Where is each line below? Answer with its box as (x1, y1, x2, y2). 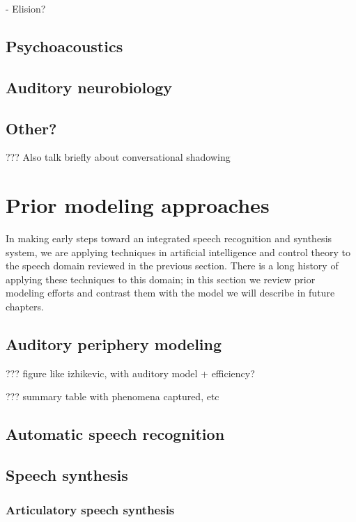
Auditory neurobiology (6, 76, 173, 97)
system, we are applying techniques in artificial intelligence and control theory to (6, 244, 351, 259)
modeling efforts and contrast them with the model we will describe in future (6, 285, 335, 300)
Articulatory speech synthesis (6, 500, 175, 518)
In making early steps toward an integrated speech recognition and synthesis (6, 231, 332, 246)
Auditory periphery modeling (6, 333, 222, 355)
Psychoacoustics (6, 35, 123, 56)
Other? (6, 117, 57, 139)
